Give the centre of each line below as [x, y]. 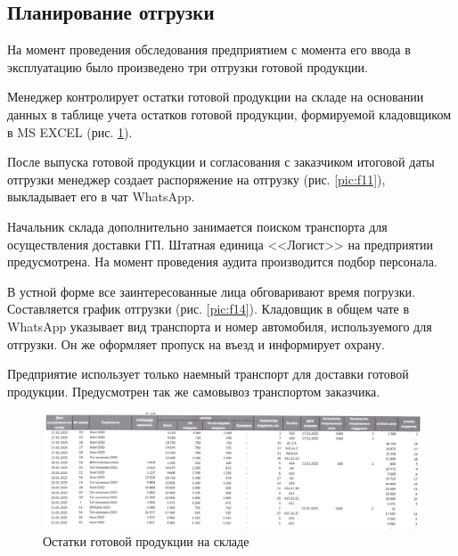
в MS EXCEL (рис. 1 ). [70, 131]
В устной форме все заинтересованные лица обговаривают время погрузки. [211, 291]
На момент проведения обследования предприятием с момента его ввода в [209, 49]
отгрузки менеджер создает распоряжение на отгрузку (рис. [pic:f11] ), [196, 179]
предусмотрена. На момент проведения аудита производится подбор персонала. [222, 262]
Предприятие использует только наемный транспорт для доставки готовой [208, 374]
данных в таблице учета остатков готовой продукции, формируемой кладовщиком [229, 114]
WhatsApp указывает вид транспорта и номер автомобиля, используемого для [220, 326]
